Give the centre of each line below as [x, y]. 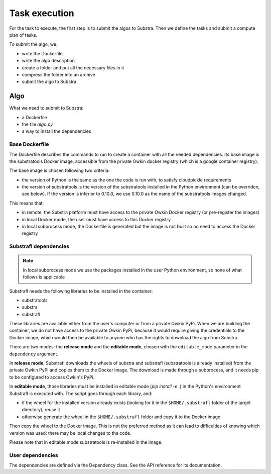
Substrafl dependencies [39, 246]
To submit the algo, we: [33, 44]
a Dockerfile [34, 117]
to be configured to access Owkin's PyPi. [52, 377]
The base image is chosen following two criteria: [59, 170]
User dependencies [34, 455]
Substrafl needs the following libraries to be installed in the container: [81, 291]
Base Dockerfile [29, 144]
